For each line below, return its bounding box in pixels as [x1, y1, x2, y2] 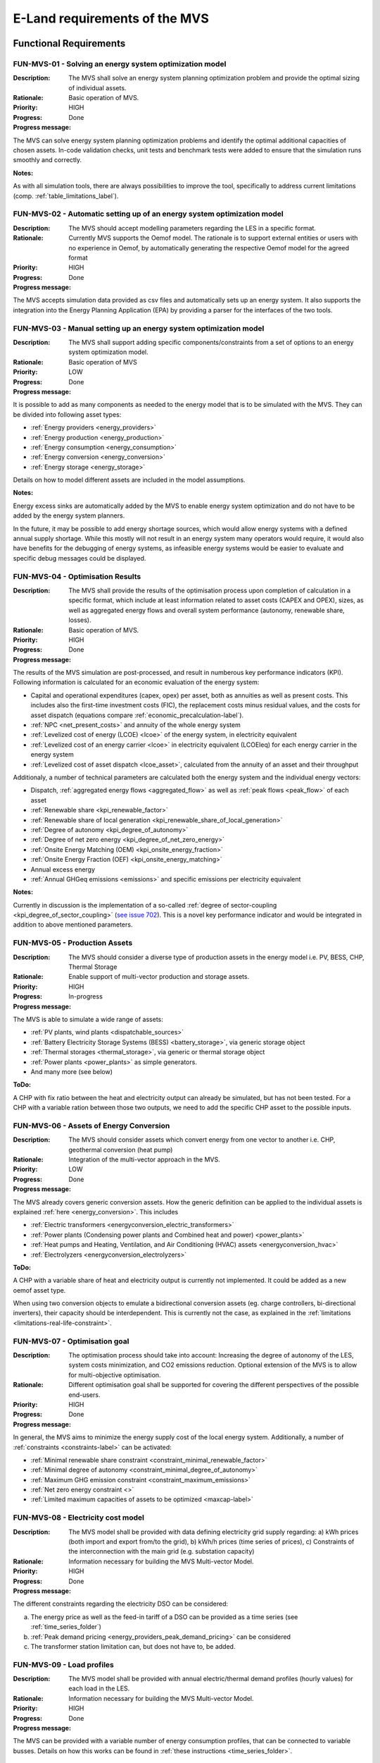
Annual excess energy [30, 865, 95, 874]
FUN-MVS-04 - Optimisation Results [13, 571, 141, 581]
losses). [68, 616, 91, 624]
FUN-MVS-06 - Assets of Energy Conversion [13, 1121, 170, 1130]
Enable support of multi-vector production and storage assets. [68, 972, 250, 981]
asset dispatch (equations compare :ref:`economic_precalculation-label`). [30, 711, 244, 719]
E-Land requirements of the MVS [13, 11, 209, 26]
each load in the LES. [68, 1684, 130, 1692]
